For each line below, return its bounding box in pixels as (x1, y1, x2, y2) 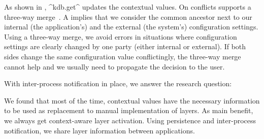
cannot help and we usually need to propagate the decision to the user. (4, 61, 225, 72)
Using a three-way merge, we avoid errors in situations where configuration (4, 31, 237, 42)
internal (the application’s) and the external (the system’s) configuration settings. (4, 21, 258, 32)
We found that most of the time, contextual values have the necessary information (4, 95, 260, 106)
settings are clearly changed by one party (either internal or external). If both (4, 41, 246, 52)
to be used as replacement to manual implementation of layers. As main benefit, (4, 105, 253, 116)
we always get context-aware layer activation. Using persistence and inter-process (4, 115, 256, 125)
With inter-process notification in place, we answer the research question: (4, 78, 232, 89)
